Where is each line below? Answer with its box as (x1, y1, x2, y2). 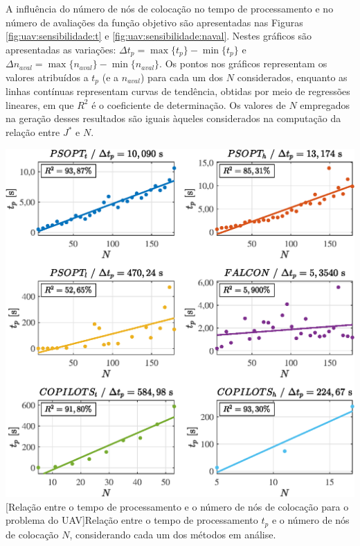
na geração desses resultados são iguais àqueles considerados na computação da (6, 111, 341, 126)
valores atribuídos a (6, 69, 89, 84)
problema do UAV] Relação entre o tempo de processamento (6, 513, 258, 527)
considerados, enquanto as (237, 69, 348, 84)
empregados (300, 97, 350, 112)
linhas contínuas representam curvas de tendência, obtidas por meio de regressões (6, 84, 350, 99)
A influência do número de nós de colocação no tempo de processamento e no (6, 1, 334, 15)
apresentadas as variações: (6, 42, 116, 56)
